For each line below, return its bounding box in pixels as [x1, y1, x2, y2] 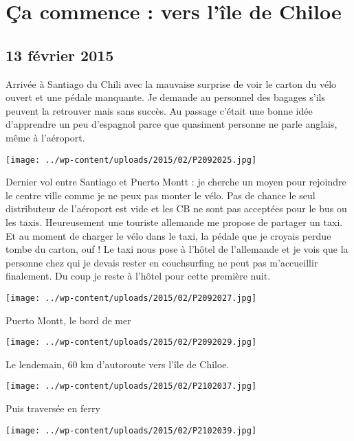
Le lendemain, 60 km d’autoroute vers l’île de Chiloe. [5, 357, 230, 371]
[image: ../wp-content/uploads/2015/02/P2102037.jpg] [5, 381, 257, 392]
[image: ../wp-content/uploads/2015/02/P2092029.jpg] [5, 337, 257, 348]
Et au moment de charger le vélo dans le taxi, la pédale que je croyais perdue [5, 228, 331, 242]
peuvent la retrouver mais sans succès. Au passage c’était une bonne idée [5, 103, 313, 117]
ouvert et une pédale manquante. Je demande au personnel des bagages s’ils [5, 90, 325, 104]
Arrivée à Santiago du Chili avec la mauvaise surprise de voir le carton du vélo [5, 76, 337, 91]
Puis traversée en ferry [5, 401, 100, 416]
